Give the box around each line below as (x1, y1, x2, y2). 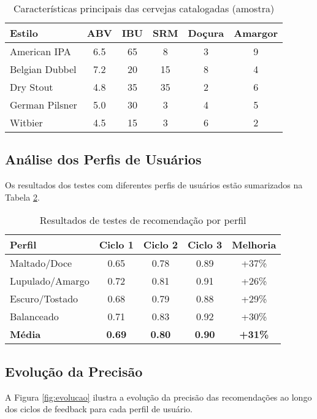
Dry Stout (10, 80, 53, 94)
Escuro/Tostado (10, 291, 78, 306)
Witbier (10, 115, 43, 129)
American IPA (10, 44, 71, 58)
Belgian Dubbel (10, 62, 77, 76)
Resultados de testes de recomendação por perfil (39, 213, 246, 228)
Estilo (10, 26, 38, 40)
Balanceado (10, 309, 59, 324)
